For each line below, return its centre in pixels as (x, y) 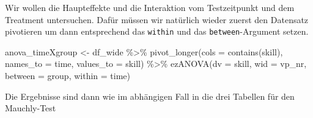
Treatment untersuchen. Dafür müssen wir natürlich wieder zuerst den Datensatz (157, 19)
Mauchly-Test (31, 108)
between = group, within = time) (68, 76)
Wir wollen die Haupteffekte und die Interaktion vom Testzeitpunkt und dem (150, 7)
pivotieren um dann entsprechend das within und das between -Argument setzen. (157, 31)
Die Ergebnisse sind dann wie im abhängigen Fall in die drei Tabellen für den (150, 96)
